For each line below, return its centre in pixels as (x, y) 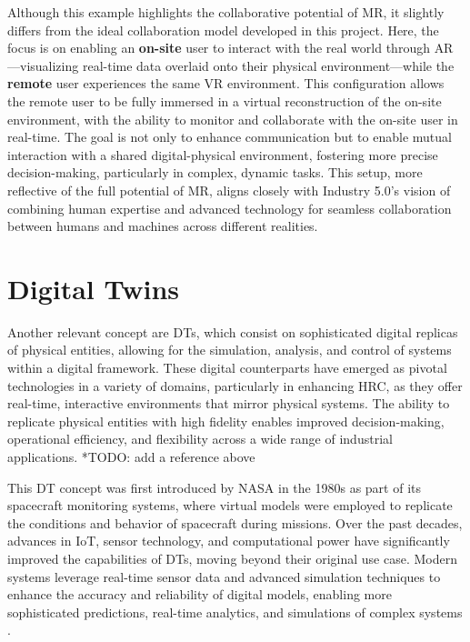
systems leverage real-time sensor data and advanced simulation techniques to (224, 576)
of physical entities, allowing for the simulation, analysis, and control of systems (230, 350)
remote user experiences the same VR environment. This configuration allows (226, 83)
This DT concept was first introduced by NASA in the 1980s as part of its (214, 487)
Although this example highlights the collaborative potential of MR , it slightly (226, 12)
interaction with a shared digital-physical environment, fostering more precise (223, 154)
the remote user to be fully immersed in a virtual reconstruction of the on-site (225, 100)
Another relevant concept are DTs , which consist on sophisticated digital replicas (233, 331)
